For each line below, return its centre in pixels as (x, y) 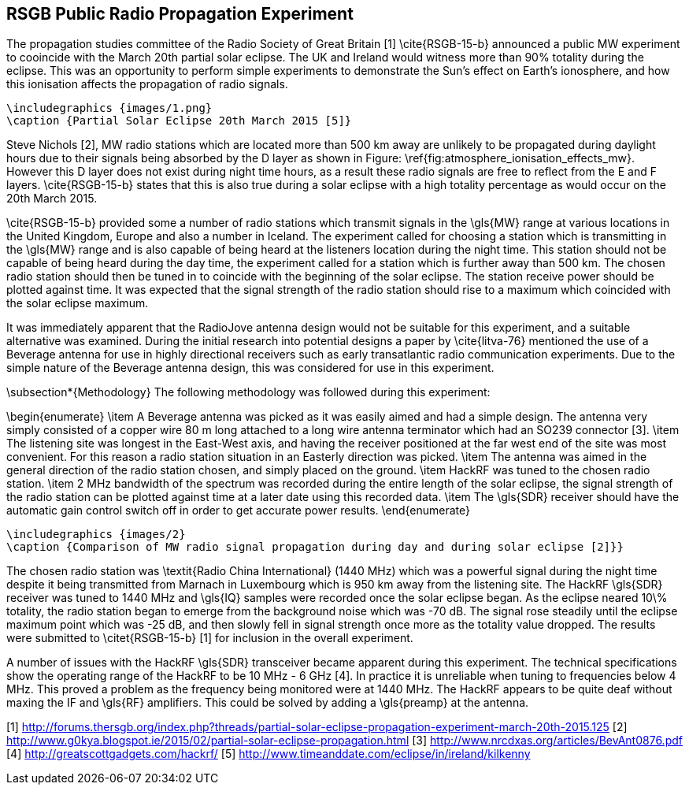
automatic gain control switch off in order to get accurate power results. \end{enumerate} (239, 511)
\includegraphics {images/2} (96, 535)
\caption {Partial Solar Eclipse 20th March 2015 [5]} (179, 121)
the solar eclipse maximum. (78, 303)
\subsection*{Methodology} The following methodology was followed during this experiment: (248, 392)
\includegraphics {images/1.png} (109, 108)
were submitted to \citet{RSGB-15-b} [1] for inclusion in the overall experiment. (210, 638)
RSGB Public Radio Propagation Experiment (180, 14)
